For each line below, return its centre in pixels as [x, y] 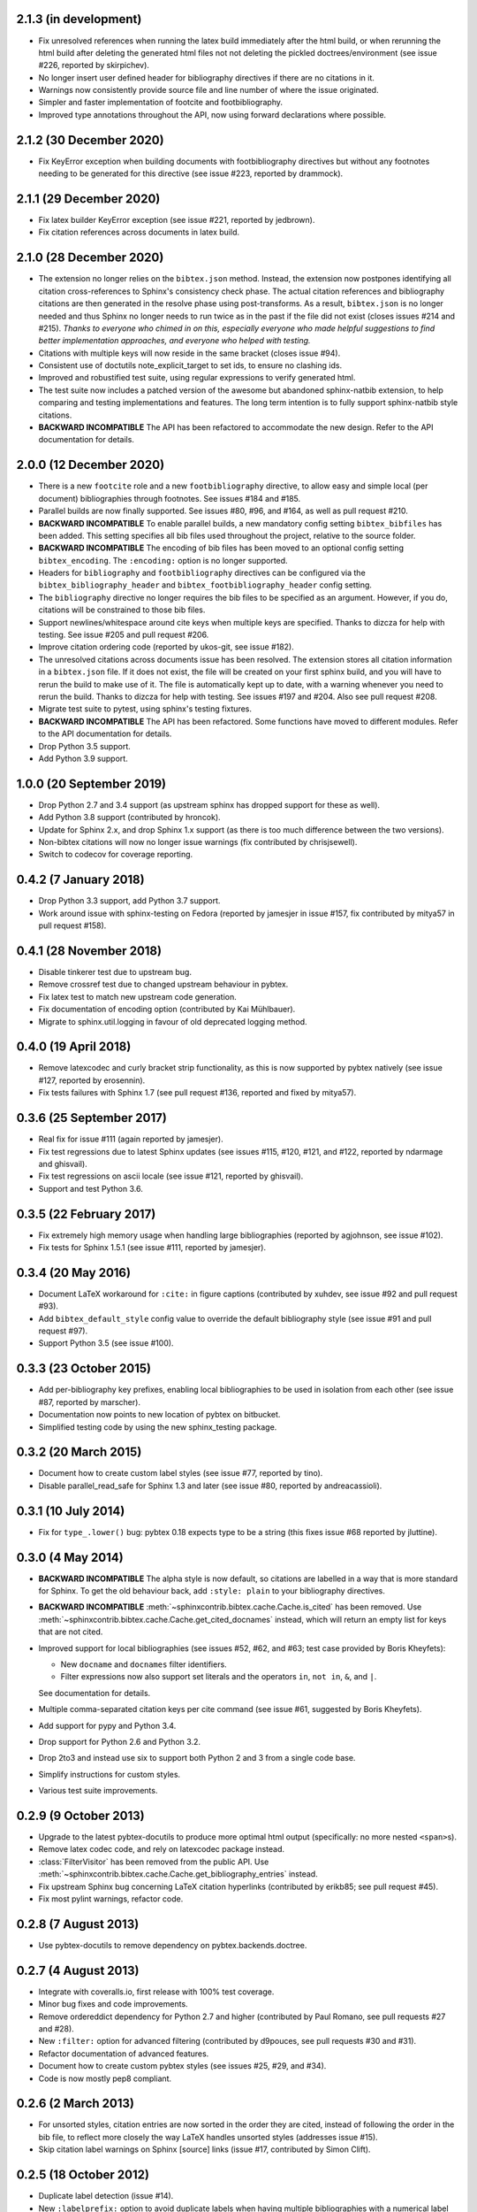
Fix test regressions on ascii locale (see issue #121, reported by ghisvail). [171, 1176]
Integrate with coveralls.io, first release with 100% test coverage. [156, 1992]
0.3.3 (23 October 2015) [84, 1368]
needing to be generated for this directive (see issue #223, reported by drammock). [191, 173]
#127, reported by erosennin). [92, 1080]
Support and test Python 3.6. [91, 1188]
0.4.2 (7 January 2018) [80, 880]
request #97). [63, 1331]
